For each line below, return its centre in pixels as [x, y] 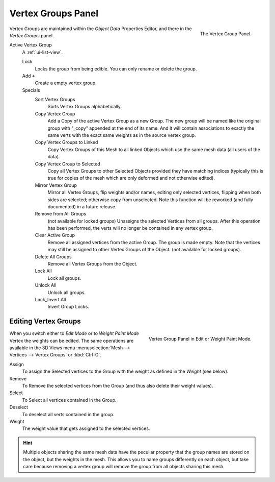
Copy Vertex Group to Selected [67, 164]
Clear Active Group [55, 235]
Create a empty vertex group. [66, 83]
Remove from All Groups [61, 214]
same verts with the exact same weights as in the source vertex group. [122, 135]
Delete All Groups [53, 257]
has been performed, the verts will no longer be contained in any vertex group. [130, 228]
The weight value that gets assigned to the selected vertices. [86, 428]
